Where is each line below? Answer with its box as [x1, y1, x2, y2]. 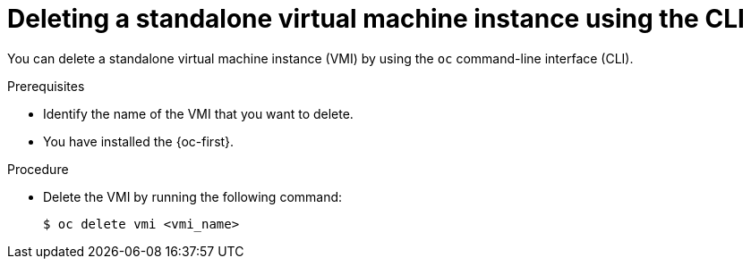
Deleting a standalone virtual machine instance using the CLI [7, 4, 745, 34]
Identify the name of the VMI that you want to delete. [43, 105, 354, 121]
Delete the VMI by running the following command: [43, 188, 343, 204]
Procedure [7, 161, 69, 177]
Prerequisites [7, 78, 85, 94]
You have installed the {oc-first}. [43, 133, 235, 149]
